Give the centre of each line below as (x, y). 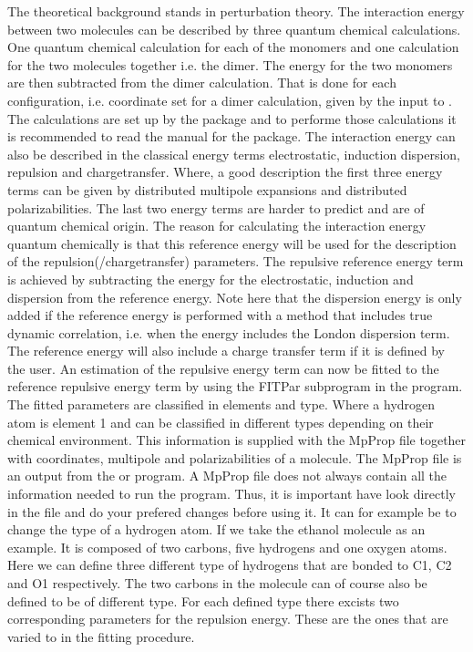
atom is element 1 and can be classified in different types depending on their (221, 422)
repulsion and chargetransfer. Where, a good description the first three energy (225, 172)
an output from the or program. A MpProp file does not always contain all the (227, 476)
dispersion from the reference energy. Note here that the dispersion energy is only (235, 297)
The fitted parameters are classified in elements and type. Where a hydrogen (221, 404)
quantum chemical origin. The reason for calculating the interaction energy (217, 226)
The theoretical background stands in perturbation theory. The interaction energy (236, 11)
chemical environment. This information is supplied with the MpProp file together (237, 440)
